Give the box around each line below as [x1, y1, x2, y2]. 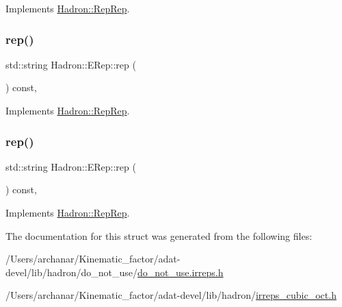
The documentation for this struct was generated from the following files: [5, 228, 313, 243]
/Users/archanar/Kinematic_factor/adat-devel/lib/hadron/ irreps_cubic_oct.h [5, 288, 337, 302]
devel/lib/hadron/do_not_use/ [5, 265, 138, 279]
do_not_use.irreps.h [137, 265, 224, 279]
